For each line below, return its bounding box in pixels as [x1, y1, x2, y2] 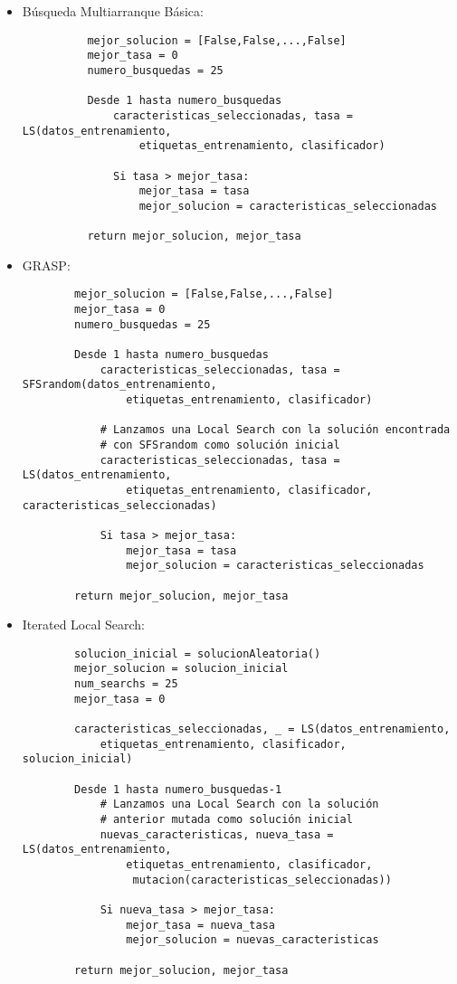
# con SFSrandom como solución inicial [100, 438, 340, 451]
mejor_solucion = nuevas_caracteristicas [126, 933, 379, 947]
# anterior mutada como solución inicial [100, 812, 353, 826]
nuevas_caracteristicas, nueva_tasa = [100, 828, 334, 841]
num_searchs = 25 [74, 677, 178, 691]
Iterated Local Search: [22, 615, 146, 634]
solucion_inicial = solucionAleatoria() [74, 647, 321, 660]
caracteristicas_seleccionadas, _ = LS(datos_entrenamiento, [74, 723, 451, 736]
